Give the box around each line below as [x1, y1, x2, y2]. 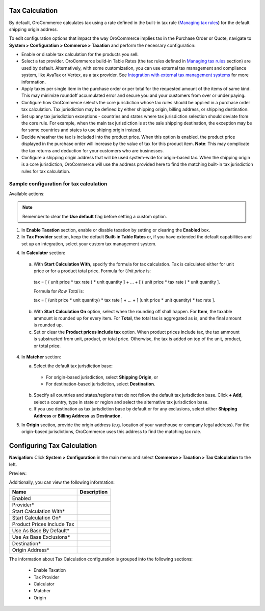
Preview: [9, 470, 27, 476]
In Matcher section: [21, 354, 61, 360]
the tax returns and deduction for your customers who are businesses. [21, 147, 164, 153]
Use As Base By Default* [12, 527, 70, 534]
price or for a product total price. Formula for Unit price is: [33, 268, 151, 274]
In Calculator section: [21, 250, 66, 256]
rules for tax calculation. [21, 168, 71, 174]
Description [79, 488, 108, 495]
